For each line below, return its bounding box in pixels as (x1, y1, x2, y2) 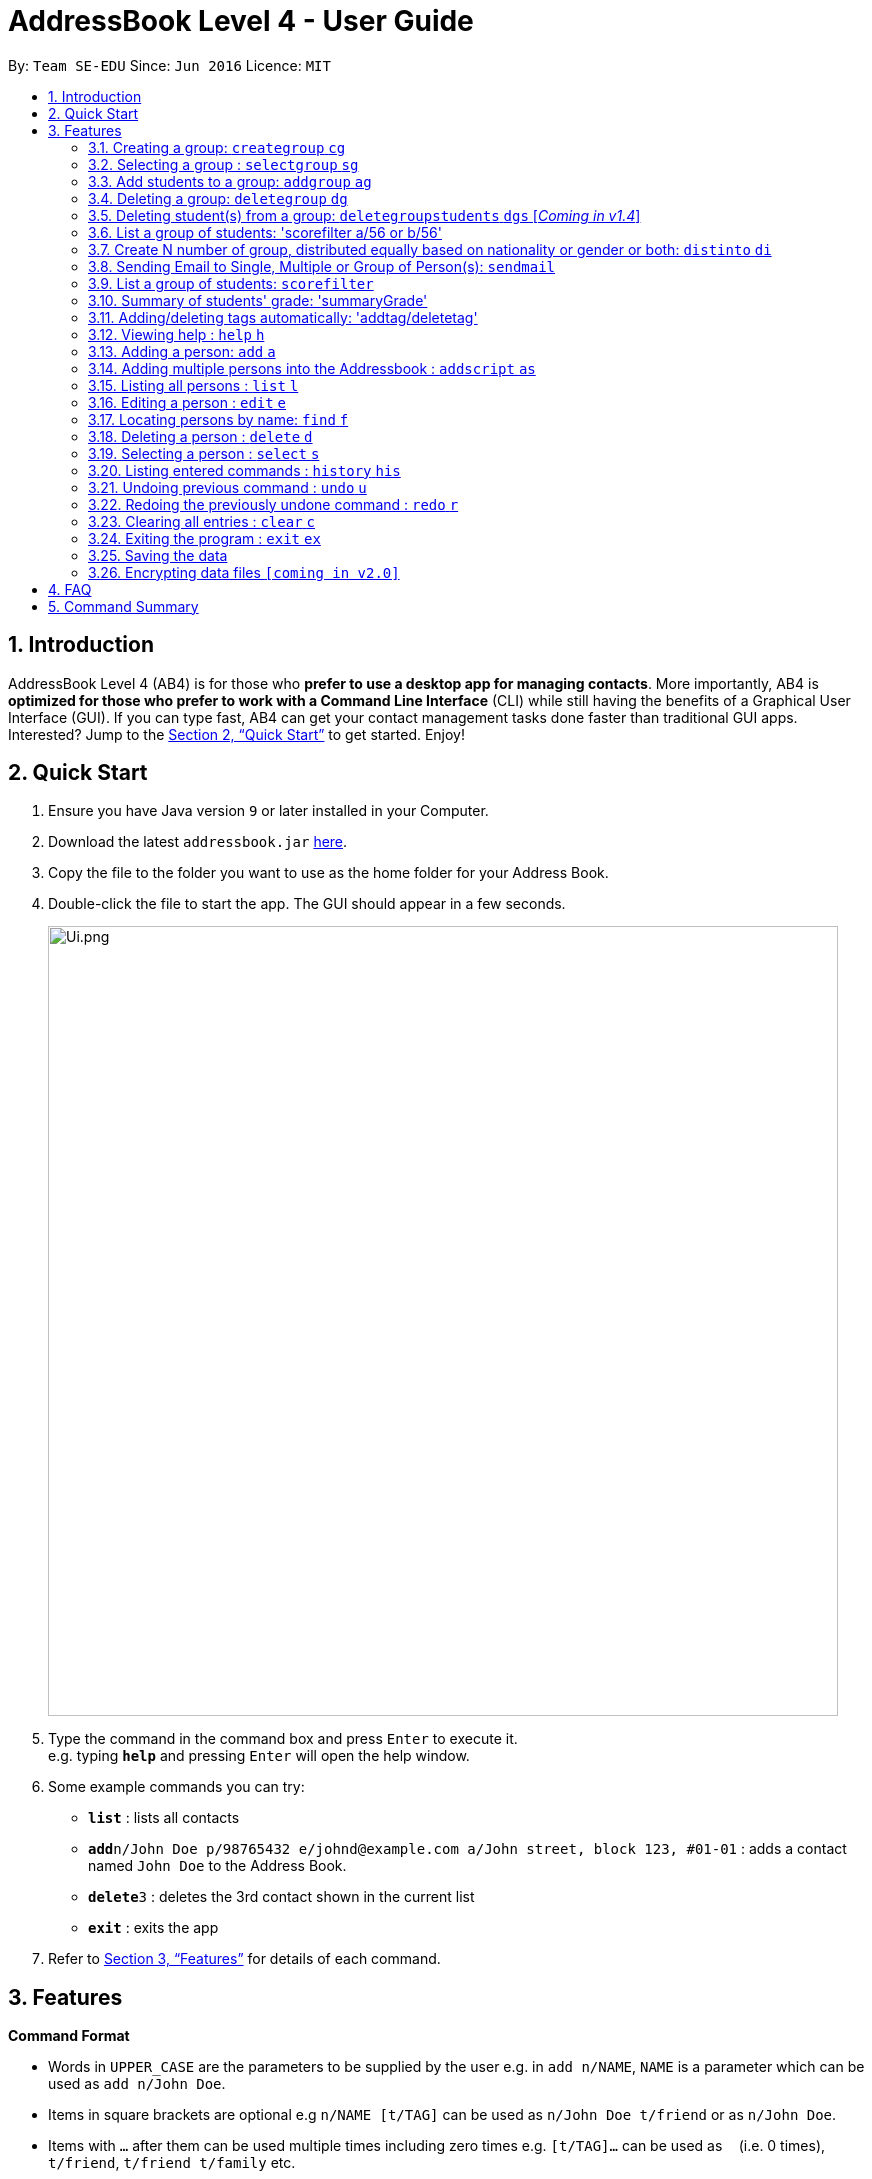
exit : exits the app (88, 1919, 219, 1937)
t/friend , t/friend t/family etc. (48, 2154, 296, 2172)
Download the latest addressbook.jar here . (48, 833, 348, 851)
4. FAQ (48, 580, 92, 598)
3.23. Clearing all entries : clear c (88, 512, 315, 530)
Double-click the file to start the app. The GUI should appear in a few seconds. (48, 895, 566, 913)
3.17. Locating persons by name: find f (88, 410, 349, 428)
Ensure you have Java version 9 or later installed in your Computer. (48, 802, 489, 820)
